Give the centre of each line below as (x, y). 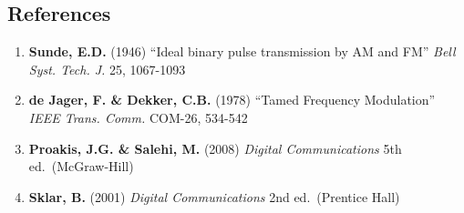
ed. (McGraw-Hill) (81, 166)
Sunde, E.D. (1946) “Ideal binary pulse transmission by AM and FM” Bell (242, 51)
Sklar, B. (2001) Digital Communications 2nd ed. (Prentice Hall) (214, 196)
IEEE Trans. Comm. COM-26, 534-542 (138, 117)
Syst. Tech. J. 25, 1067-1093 (107, 69)
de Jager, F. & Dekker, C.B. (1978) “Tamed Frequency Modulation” (232, 100)
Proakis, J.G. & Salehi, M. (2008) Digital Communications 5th (215, 148)
